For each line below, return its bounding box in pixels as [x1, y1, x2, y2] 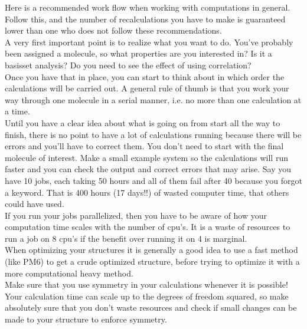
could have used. [5, 198, 64, 210]
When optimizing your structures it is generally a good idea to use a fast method [5, 244, 298, 256]
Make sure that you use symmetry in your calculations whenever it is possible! [5, 278, 288, 291]
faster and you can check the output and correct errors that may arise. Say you [5, 163, 292, 175]
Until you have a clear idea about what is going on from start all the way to [5, 116, 280, 129]
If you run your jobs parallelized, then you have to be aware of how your [5, 209, 267, 221]
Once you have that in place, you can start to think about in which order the [5, 70, 285, 83]
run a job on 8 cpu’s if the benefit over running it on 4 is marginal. [5, 232, 247, 244]
